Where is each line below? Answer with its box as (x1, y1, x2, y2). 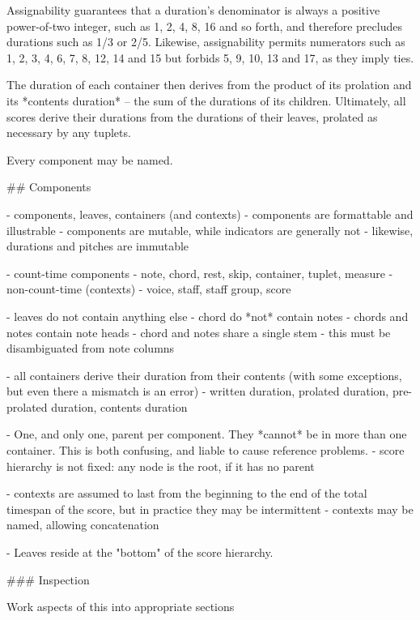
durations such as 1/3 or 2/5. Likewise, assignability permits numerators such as (6, 33, 405, 50)
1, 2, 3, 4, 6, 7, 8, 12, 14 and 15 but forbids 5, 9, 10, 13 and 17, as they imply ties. (6, 49, 414, 66)
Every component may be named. (6, 151, 173, 168)
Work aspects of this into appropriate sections (6, 598, 235, 615)
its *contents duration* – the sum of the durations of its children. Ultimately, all (6, 92, 406, 109)
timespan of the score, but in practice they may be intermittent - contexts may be (6, 500, 414, 517)
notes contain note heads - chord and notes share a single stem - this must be (6, 323, 391, 340)
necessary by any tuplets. (6, 124, 131, 141)
